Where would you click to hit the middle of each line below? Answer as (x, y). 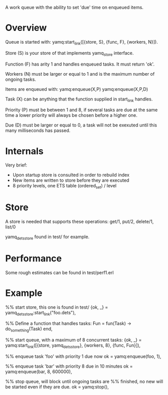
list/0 (11, 227)
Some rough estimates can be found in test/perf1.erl (59, 272)
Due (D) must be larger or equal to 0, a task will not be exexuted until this (81, 125)
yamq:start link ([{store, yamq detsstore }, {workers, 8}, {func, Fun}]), (73, 346)
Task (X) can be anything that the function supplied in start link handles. (79, 100)
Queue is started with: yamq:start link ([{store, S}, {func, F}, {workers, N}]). (82, 42)
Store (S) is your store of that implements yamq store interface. (70, 54)
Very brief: (16, 165)
